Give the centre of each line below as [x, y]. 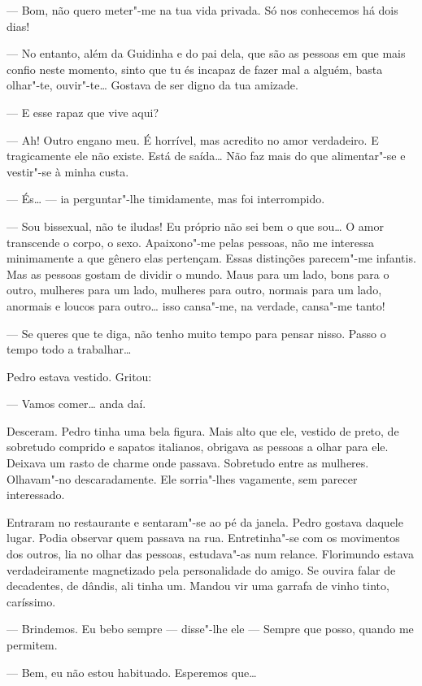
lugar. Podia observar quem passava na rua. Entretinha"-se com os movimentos [203, 538]
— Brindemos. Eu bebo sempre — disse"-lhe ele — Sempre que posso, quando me [210, 629]
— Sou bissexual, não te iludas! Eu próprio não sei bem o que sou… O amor [195, 226]
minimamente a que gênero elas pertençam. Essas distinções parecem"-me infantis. [211, 258]
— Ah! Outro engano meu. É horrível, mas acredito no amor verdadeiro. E [193, 139]
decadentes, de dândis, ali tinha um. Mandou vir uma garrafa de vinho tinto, [198, 586]
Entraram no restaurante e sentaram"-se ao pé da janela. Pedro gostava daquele [205, 521]
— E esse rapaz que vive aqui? [83, 112]
